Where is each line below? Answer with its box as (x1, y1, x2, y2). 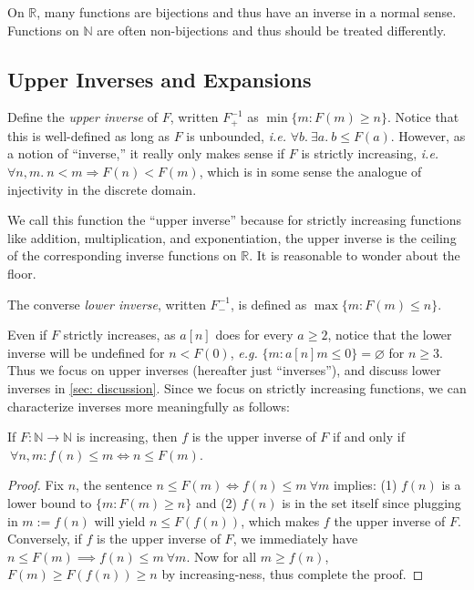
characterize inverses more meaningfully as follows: (7, 396, 290, 415)
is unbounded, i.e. (186, 126, 287, 145)
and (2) (195, 493, 238, 512)
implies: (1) (334, 475, 397, 494)
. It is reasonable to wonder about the (249, 246, 460, 265)
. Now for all (186, 546, 257, 565)
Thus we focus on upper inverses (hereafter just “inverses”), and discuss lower (7, 361, 441, 380)
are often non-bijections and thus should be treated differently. (97, 20, 447, 39)
